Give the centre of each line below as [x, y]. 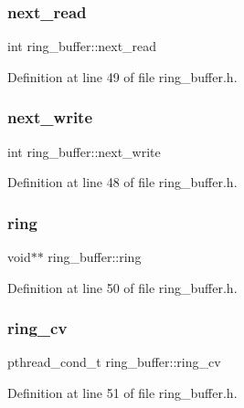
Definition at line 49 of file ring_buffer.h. [122, 76]
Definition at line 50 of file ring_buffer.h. [122, 287]
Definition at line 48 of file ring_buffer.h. [122, 182]
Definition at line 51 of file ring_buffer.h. [122, 393]
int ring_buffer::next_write [84, 151]
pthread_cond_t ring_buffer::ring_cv [114, 362]
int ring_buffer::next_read [82, 46]
